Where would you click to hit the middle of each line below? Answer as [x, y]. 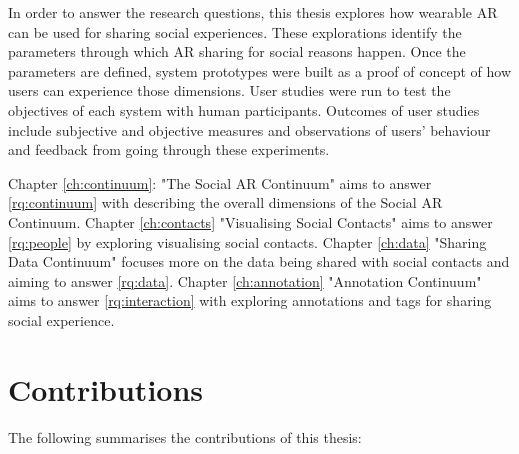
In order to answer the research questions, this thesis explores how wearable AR [253, 12]
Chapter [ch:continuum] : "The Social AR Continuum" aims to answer [220, 182]
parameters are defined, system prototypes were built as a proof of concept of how [260, 70]
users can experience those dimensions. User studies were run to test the [229, 90]
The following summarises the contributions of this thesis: [185, 436]
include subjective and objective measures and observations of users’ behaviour [249, 129]
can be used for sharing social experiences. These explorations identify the [235, 31]
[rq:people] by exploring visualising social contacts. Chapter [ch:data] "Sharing [247, 241]
